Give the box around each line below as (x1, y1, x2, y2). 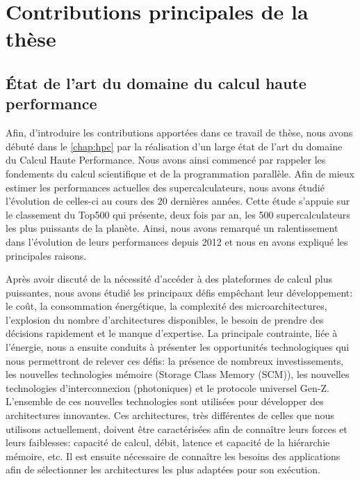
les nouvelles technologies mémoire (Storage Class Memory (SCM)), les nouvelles (6, 367, 350, 381)
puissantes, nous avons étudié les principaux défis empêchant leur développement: (6, 285, 353, 299)
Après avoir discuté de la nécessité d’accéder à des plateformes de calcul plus (6, 271, 333, 286)
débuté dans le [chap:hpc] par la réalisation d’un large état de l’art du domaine (6, 139, 343, 153)
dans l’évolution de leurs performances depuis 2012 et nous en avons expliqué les (6, 234, 348, 249)
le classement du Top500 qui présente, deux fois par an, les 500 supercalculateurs (6, 207, 350, 221)
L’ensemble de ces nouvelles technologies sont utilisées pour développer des (6, 394, 324, 409)
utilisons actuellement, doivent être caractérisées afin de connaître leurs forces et (6, 421, 347, 436)
